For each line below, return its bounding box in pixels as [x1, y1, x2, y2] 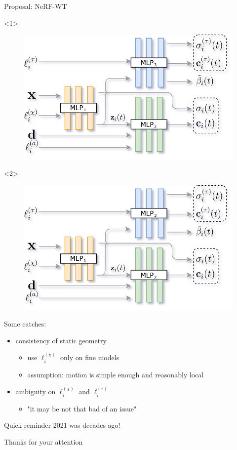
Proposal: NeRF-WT [4, 1, 67, 11]
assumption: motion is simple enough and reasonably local [27, 369, 204, 379]
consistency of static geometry [15, 335, 107, 345]
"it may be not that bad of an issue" [27, 403, 137, 413]
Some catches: [4, 319, 46, 329]
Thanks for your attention [4, 436, 83, 447]
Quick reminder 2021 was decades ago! [4, 420, 120, 430]
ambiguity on [15, 386, 56, 397]
